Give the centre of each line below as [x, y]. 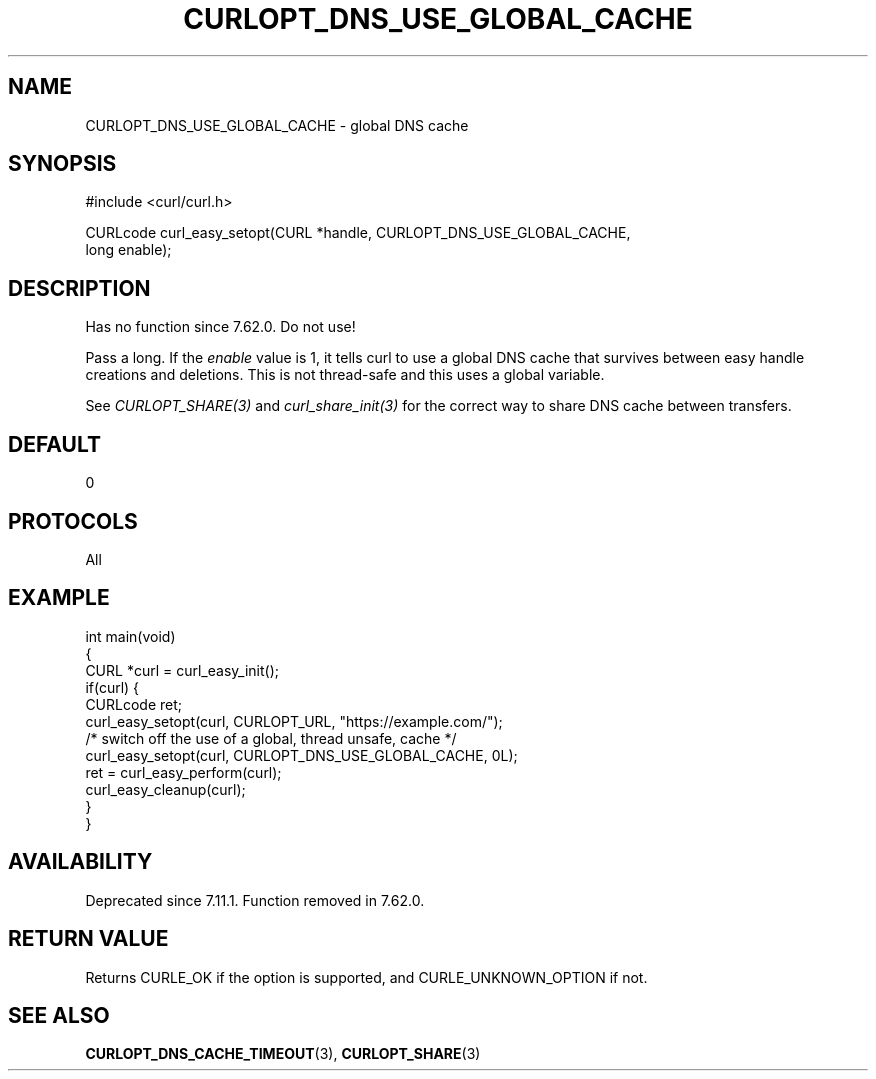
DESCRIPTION [79, 288]
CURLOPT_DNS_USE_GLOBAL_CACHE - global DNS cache [277, 125]
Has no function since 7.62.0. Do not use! [220, 327]
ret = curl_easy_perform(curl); [183, 772]
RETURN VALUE [88, 939]
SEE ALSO [59, 1015]
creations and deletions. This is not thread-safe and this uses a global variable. [345, 375]
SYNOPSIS [62, 164]
